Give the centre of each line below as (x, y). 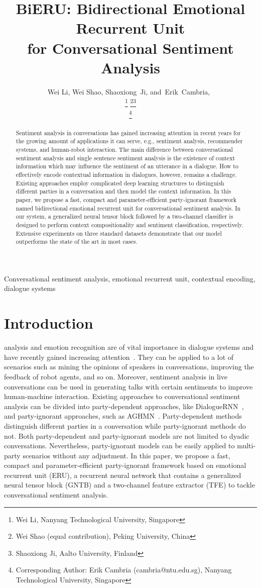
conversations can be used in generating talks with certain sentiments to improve (128, 386)
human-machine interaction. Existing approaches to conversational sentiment (122, 396)
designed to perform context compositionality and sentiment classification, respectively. (129, 224)
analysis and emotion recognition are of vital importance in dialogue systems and (129, 347)
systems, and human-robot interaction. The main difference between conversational (124, 149)
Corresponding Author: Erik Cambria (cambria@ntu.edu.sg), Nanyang (124, 570)
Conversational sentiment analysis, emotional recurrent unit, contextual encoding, (130, 278)
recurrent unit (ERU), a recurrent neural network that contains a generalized (123, 475)
